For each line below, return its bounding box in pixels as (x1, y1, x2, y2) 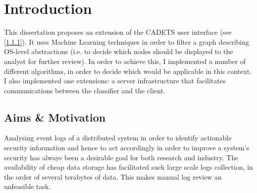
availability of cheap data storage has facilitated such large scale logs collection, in (4, 162, 253, 172)
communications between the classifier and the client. (4, 85, 165, 95)
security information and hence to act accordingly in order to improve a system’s (4, 142, 250, 153)
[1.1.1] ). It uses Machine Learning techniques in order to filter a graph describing (4, 36, 250, 47)
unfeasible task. (4, 181, 51, 192)
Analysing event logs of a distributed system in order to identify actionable (4, 132, 232, 143)
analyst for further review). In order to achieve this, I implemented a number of (4, 56, 246, 66)
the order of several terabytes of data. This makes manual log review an (4, 171, 222, 182)
